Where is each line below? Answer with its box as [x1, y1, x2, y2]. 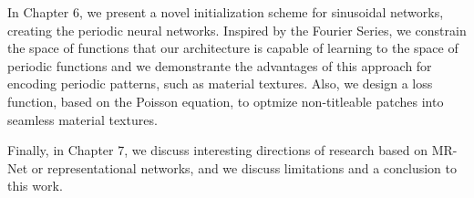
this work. [7, 176, 63, 195]
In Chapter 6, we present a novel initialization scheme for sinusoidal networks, [7, 3, 444, 21]
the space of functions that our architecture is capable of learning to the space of [7, 38, 459, 57]
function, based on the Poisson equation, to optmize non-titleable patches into [7, 91, 444, 110]
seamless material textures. [7, 109, 158, 129]
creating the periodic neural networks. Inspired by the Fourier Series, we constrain [7, 20, 467, 39]
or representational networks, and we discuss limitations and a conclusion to [31, 158, 458, 177]
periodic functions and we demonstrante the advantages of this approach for [7, 56, 432, 75]
